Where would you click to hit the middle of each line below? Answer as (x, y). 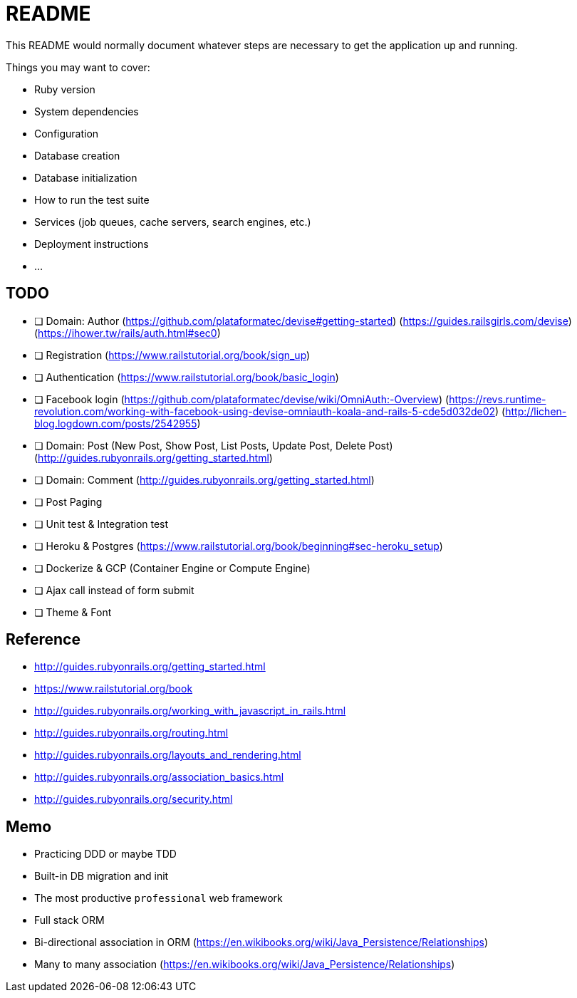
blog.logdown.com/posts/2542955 (116, 423)
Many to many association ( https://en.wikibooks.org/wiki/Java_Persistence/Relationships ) (245, 965)
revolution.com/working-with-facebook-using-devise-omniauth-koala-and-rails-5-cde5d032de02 (265, 411)
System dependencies (87, 111)
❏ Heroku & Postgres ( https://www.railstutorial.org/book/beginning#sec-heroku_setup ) (239, 546)
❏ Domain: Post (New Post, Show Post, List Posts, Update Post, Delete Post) (214, 445)
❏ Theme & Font (73, 612)
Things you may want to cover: (78, 67)
